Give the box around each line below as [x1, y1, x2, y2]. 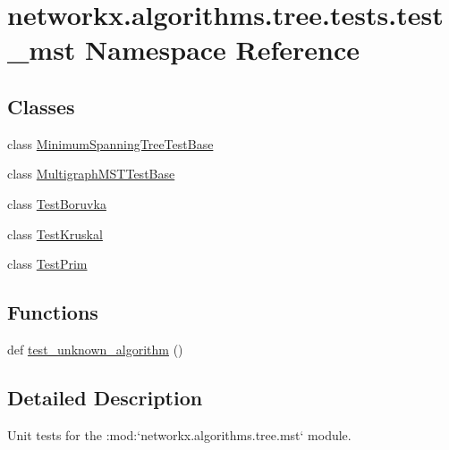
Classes [7, 92, 75, 120]
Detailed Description [7, 383, 203, 411]
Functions [7, 298, 98, 326]
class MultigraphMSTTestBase [7, 164, 175, 183]
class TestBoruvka [7, 194, 106, 212]
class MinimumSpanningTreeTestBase [7, 134, 214, 153]
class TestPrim [7, 254, 88, 273]
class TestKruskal [7, 224, 103, 243]
